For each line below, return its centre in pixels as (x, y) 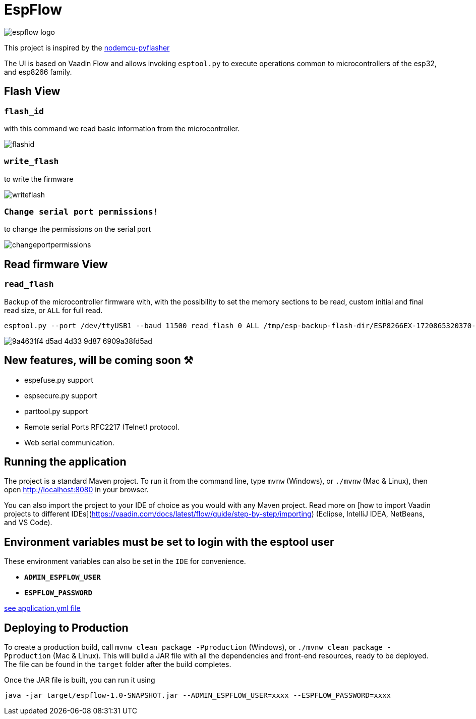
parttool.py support (56, 411)
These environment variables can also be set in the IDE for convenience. (125, 561)
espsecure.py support (61, 395)
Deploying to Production (66, 628)
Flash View (32, 91)
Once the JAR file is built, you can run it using (80, 680)
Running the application (65, 461)
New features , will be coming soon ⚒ (99, 361)
